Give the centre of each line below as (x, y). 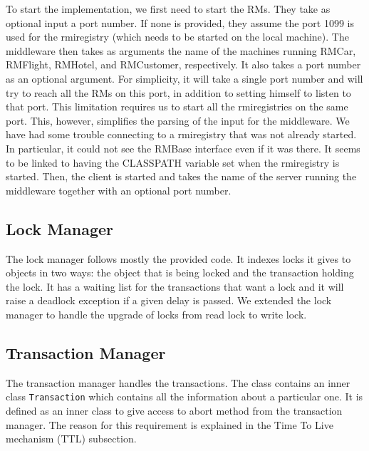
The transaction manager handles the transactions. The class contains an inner (178, 382)
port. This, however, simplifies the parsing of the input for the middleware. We (178, 120)
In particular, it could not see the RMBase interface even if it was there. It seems (183, 148)
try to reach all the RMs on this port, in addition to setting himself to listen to (178, 92)
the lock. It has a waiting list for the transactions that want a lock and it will (175, 286)
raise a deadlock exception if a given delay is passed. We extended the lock (169, 300)
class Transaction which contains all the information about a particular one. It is (184, 396)
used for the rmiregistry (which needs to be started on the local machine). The (177, 37)
